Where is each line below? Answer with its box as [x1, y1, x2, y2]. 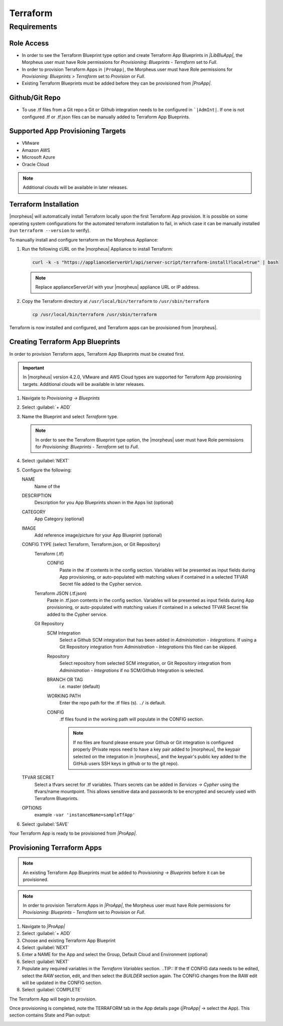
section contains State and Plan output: [9, 1012, 91, 1018]
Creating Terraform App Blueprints [9, 338, 120, 346]
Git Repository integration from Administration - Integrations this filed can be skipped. [59, 644, 237, 650]
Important [23, 365, 45, 371]
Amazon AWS [22, 147, 50, 153]
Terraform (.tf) [34, 550, 64, 557]
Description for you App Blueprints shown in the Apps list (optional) [34, 500, 174, 506]
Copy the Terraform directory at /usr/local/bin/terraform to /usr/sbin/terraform [22, 298, 209, 304]
